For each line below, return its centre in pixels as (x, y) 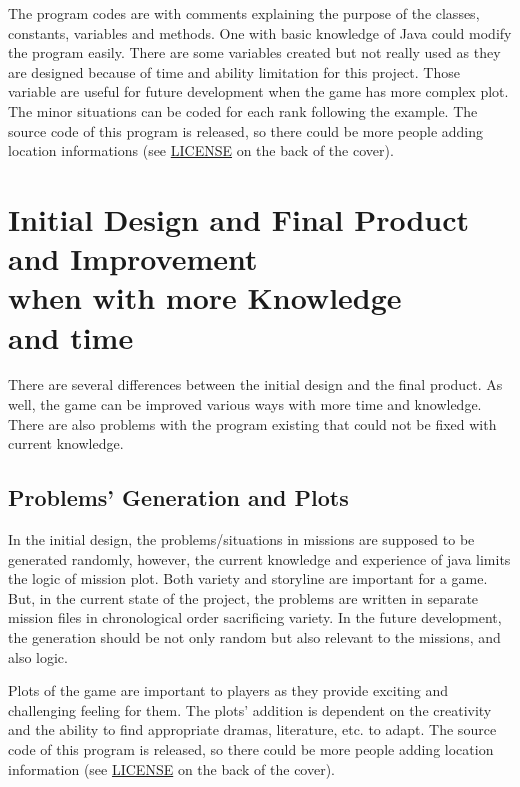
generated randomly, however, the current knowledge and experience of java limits (259, 558)
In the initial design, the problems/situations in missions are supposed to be (241, 539)
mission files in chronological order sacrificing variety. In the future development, (255, 617)
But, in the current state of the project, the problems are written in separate (243, 597)
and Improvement (133, 258)
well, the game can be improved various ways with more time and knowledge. (245, 404)
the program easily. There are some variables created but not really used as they (254, 52)
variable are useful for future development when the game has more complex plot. (258, 91)
